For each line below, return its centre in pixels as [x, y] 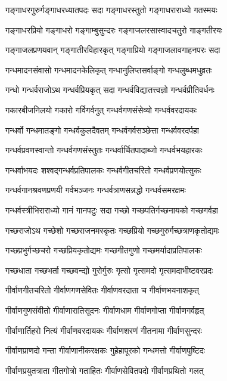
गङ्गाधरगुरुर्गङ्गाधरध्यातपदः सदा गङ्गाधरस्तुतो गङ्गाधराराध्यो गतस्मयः [111, 10]
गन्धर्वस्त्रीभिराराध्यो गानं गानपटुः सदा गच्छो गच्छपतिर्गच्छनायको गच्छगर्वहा [112, 210]
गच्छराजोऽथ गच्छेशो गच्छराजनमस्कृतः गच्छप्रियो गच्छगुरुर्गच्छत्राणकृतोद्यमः [112, 230]
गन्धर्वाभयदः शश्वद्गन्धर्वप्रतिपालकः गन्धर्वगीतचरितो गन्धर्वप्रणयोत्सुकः [103, 170]
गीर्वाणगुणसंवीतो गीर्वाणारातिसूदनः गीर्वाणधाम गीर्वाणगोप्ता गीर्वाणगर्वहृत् [105, 310]
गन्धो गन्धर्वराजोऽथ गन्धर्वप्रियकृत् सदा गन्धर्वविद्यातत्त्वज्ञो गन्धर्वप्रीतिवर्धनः [110, 90]
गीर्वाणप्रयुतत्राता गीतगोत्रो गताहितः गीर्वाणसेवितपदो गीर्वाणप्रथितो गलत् [105, 370]
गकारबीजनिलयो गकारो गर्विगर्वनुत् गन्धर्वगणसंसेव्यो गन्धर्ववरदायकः [101, 109]
